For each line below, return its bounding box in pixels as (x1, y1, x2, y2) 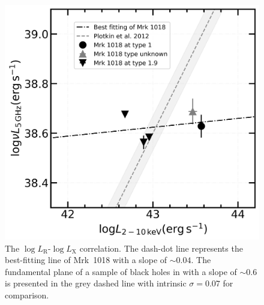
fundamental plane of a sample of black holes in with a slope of (5, 265, 237, 277)
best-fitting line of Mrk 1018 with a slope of (5, 253, 167, 266)
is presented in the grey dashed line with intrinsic (5, 277, 187, 289)
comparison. (5, 289, 49, 301)
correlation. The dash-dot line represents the (79, 241, 243, 254)
